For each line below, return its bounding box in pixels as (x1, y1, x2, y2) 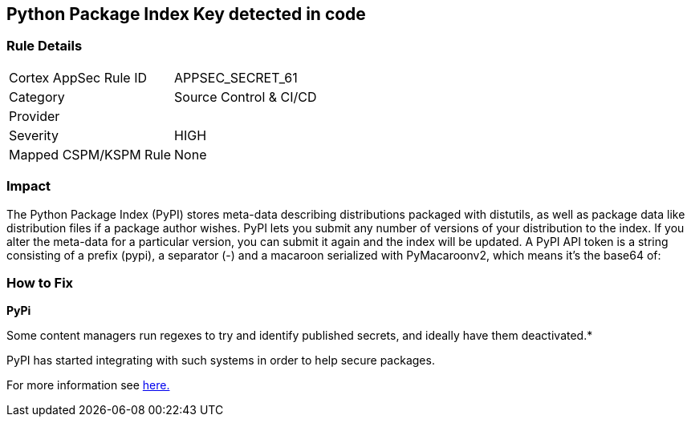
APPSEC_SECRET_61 (174, 69, 298, 86)
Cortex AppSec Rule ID (9, 69, 148, 86)
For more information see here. (6, 378, 170, 393)
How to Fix (6, 274, 74, 291)
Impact (6, 178, 51, 195)
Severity (9, 127, 59, 143)
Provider (9, 107, 60, 124)
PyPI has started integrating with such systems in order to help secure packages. (6, 353, 435, 368)
